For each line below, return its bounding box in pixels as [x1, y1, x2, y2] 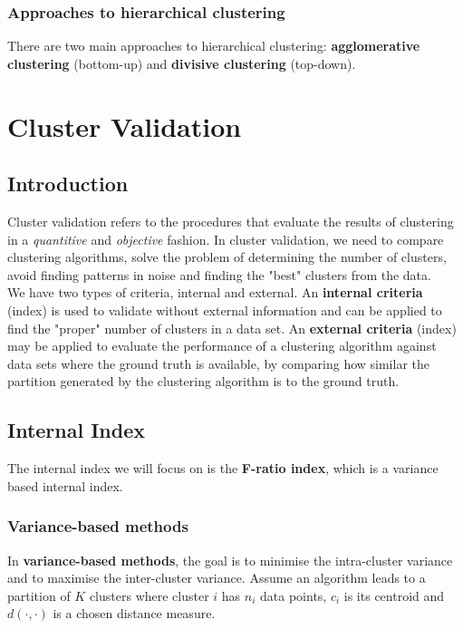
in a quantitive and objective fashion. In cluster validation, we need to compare [7, 229, 444, 248]
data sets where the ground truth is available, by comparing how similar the [7, 353, 430, 373]
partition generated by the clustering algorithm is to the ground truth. [7, 372, 400, 391]
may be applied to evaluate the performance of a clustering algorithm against [7, 336, 437, 355]
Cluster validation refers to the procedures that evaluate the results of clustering [7, 211, 454, 230]
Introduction [7, 169, 129, 198]
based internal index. [7, 476, 123, 495]
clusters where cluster [89, 585, 209, 605]
